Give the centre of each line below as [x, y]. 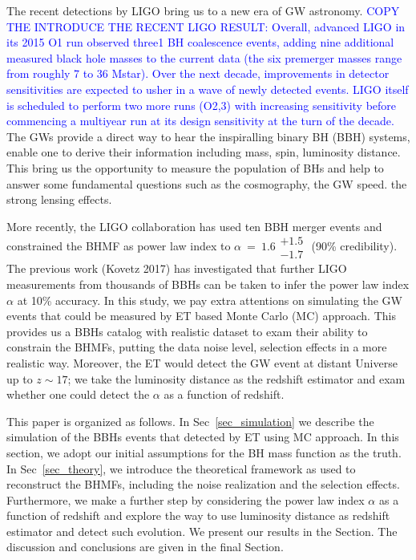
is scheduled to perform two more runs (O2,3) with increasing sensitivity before [202, 105]
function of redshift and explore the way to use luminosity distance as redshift [198, 515]
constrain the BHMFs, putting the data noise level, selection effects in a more [197, 347]
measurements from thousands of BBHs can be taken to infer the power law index [208, 284]
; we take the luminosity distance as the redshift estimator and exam [236, 378]
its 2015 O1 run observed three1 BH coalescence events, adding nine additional [200, 42]
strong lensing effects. [59, 199]
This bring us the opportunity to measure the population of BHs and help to [195, 167]
